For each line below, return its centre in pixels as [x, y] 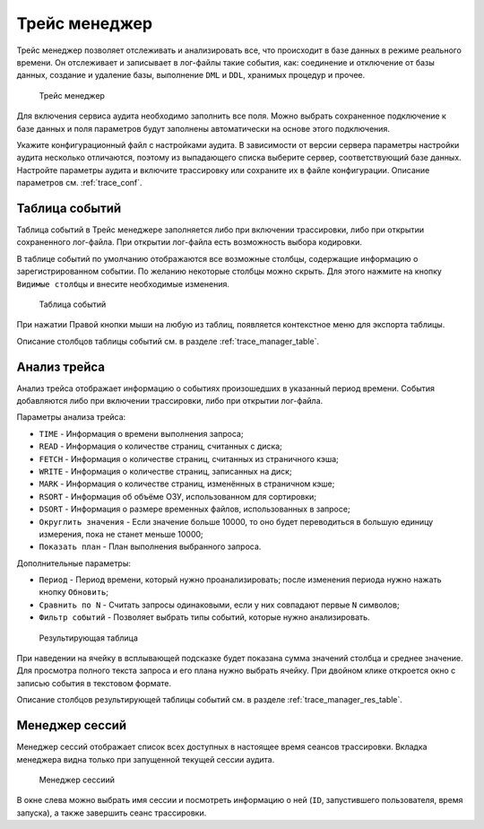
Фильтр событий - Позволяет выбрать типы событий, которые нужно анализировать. [205, 617]
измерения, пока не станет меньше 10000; [121, 534]
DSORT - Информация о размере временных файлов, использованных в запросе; [194, 509]
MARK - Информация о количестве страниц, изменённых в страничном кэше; [187, 484]
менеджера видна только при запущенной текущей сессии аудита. [146, 759]
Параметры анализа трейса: [71, 417]
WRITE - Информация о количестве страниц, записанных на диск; [165, 471]
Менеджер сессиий [77, 780]
